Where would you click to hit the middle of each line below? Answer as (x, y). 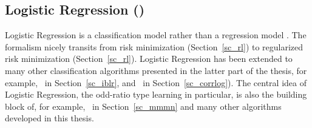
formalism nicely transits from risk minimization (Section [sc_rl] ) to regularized (154, 46)
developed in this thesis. (49, 118)
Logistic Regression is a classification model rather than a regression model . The (156, 35)
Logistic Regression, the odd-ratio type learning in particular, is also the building (156, 94)
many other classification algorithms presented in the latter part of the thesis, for (156, 70)
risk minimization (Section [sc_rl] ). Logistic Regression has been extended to (149, 59)
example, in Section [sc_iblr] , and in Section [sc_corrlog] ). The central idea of (156, 82)
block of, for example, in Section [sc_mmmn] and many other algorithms (143, 106)
